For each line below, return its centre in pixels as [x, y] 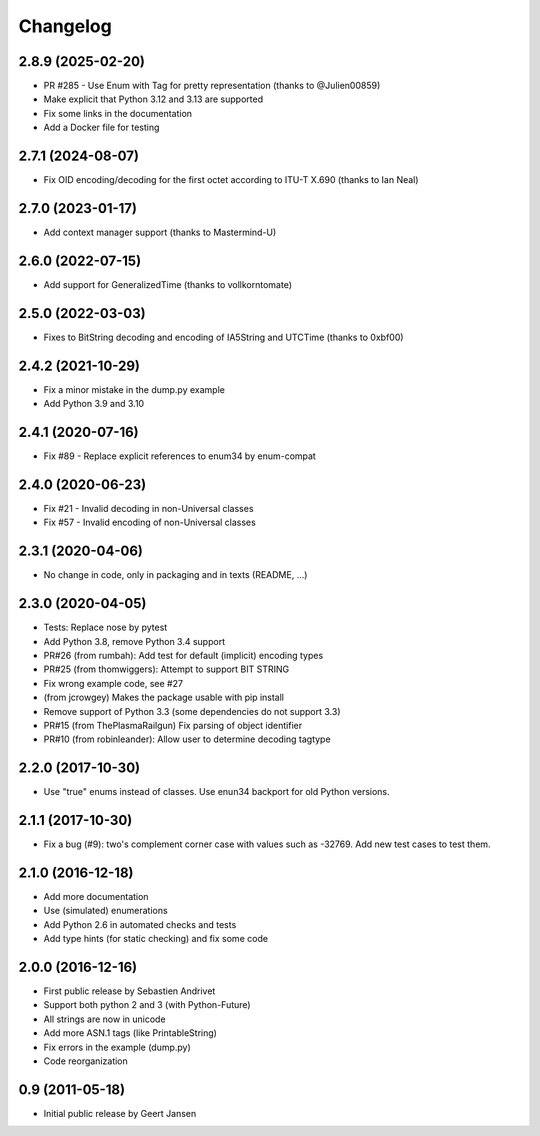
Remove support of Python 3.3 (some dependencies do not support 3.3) [192, 711]
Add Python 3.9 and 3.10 [94, 404]
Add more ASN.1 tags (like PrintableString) [130, 1033]
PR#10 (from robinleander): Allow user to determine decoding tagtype [187, 739]
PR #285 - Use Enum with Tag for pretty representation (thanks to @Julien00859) [212, 86]
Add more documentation [96, 897]
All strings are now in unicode [104, 1019]
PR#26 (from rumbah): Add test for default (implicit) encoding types [183, 655]
